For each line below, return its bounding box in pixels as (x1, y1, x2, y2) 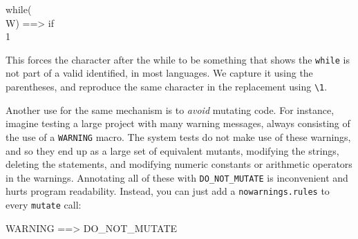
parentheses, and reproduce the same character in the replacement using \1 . (6, 79, 328, 94)
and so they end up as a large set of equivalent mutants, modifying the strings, (6, 143, 339, 157)
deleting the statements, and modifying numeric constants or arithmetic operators (6, 157, 352, 171)
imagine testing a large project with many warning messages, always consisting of (6, 116, 350, 131)
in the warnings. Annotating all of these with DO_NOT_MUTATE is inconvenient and (6, 170, 348, 184)
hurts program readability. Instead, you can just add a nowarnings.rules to (6, 184, 330, 198)
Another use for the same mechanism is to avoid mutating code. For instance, (6, 102, 335, 117)
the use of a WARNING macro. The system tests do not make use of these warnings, (6, 129, 351, 144)
